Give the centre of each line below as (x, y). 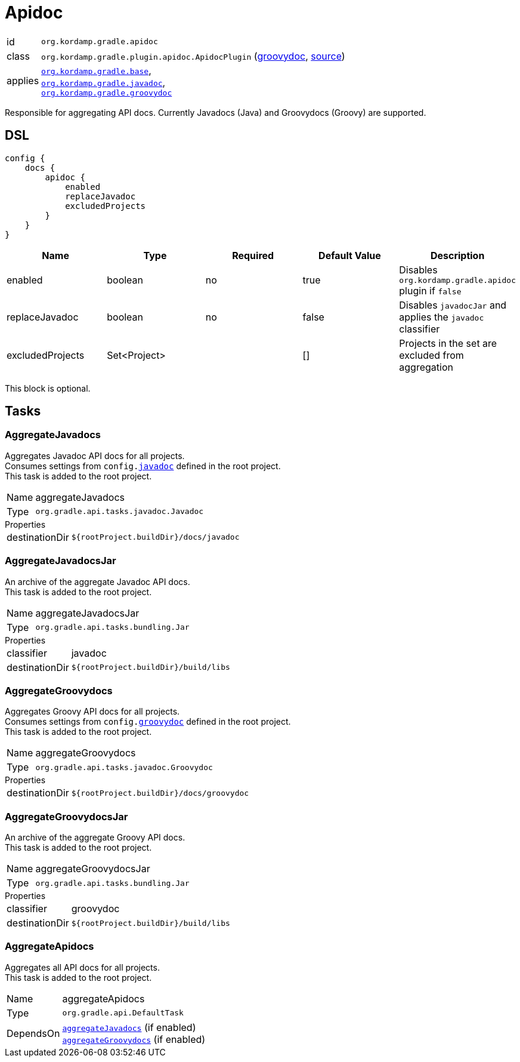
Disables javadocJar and (453, 305)
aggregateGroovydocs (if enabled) (134, 1039)
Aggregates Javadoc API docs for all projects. (95, 455)
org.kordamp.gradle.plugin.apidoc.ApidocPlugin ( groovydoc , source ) (193, 56)
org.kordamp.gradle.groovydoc (107, 93)
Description (457, 255)
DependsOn (33, 1033)
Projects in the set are (448, 343)
